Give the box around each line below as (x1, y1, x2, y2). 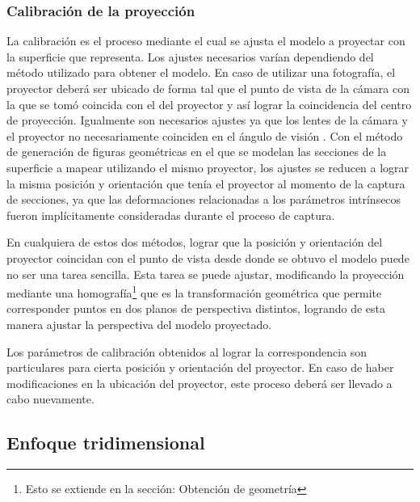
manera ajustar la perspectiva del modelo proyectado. (6, 315, 272, 332)
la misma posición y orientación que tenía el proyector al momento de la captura (6, 175, 405, 192)
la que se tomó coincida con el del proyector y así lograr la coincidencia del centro (6, 95, 412, 112)
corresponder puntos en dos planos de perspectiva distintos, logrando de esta (6, 300, 386, 317)
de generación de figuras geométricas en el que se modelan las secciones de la (6, 143, 387, 160)
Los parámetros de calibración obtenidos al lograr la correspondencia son (6, 343, 367, 360)
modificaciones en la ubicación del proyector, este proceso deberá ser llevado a (6, 374, 393, 391)
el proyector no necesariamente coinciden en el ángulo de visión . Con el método (6, 127, 403, 144)
